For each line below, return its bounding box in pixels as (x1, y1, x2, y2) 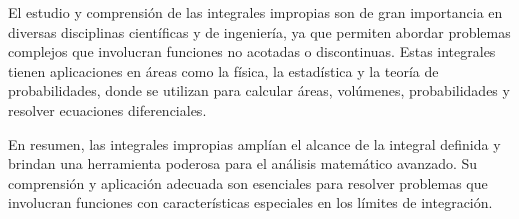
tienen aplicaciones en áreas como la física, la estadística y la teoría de (8, 60, 439, 81)
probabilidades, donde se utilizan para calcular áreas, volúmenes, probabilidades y (8, 80, 510, 101)
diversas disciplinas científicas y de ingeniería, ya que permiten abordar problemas (8, 21, 511, 42)
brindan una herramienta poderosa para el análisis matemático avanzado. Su (8, 153, 478, 174)
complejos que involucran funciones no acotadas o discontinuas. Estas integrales (8, 41, 496, 62)
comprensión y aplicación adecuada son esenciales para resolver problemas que (8, 172, 488, 193)
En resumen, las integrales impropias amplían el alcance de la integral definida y (8, 133, 501, 154)
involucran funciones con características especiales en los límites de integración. (8, 192, 493, 213)
